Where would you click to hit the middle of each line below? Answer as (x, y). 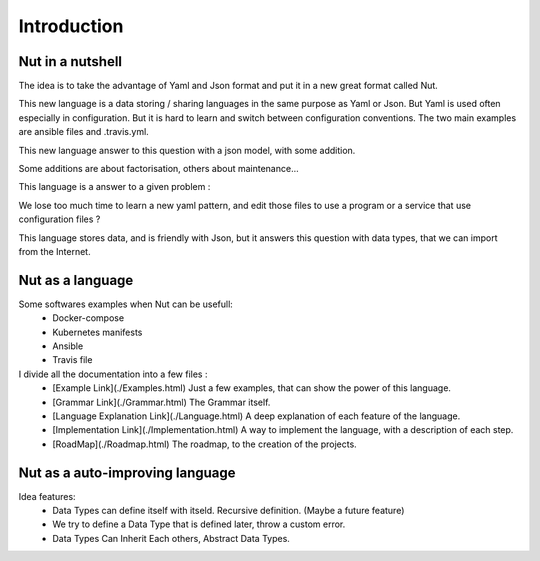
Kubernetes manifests (97, 332)
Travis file (72, 360)
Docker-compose (88, 318)
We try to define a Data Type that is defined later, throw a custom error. (199, 524)
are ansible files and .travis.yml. (83, 132)
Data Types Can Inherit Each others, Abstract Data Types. (171, 538)
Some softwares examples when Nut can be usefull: (126, 304)
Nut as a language (76, 280)
